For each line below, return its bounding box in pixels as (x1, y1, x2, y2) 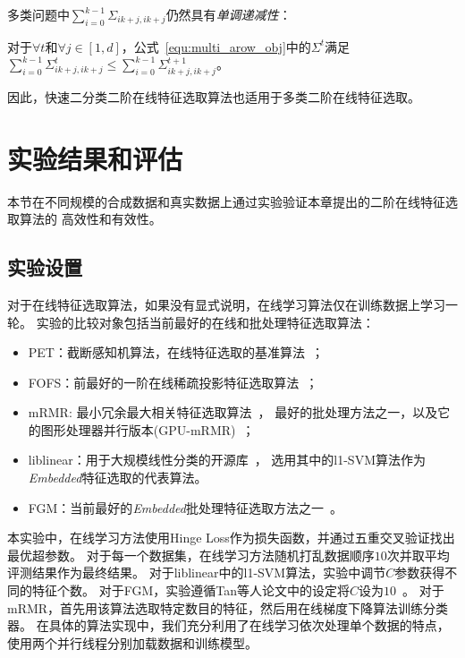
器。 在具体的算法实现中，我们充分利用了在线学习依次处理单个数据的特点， (7, 616, 450, 635)
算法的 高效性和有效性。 (19, 209, 162, 228)
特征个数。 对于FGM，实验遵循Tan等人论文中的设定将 (31, 581, 350, 600)
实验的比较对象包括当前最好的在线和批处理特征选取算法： (36, 312, 375, 331)
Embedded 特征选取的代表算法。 (28, 468, 207, 487)
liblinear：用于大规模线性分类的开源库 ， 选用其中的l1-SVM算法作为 (28, 450, 426, 469)
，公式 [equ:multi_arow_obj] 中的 (121, 37, 311, 56)
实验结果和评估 (7, 140, 183, 176)
